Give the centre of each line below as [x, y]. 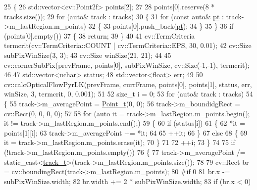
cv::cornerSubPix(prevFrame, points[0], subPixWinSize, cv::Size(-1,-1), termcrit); [127, 65]
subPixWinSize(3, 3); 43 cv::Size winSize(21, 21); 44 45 [88, 55]
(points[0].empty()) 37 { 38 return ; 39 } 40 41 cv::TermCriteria [100, 35]
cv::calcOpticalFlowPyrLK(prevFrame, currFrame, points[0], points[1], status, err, [128, 84]
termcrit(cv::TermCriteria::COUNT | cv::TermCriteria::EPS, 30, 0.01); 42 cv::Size [128, 45]
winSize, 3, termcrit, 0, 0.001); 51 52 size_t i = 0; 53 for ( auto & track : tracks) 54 [128, 94]
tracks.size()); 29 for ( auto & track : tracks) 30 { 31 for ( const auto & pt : [114, 16]
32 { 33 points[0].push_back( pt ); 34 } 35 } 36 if [161, 26]
